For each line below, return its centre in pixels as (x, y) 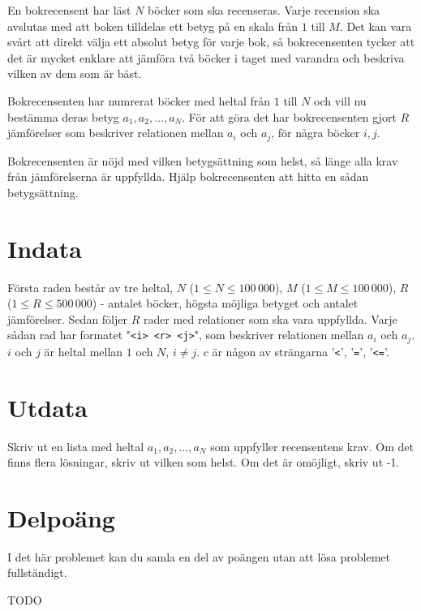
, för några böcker (316, 133)
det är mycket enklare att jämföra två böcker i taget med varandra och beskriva (206, 57)
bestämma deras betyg (63, 116)
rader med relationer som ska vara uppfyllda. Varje (270, 318)
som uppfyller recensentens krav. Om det (312, 446)
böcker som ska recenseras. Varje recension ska (264, 10)
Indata (45, 248)
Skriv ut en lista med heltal (76, 446)
